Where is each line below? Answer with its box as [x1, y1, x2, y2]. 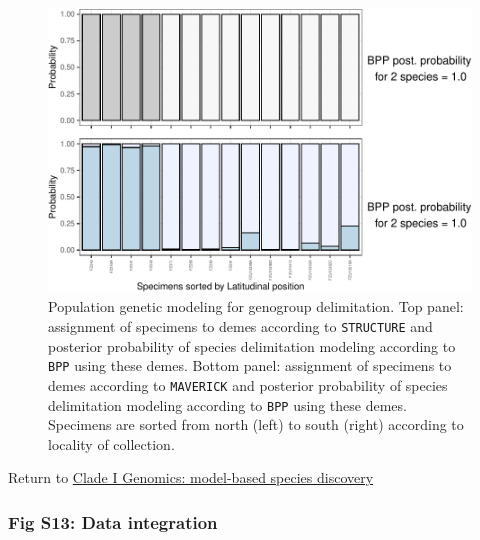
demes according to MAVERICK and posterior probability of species [48, 374, 448, 395]
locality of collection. [48, 433, 175, 454]
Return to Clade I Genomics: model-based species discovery [8, 467, 374, 488]
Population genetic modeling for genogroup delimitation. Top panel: [48, 296, 464, 317]
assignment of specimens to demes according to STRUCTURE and [48, 315, 433, 336]
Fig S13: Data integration [8, 509, 218, 534]
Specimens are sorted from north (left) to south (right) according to [48, 414, 464, 435]
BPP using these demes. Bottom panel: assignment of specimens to [48, 355, 452, 376]
